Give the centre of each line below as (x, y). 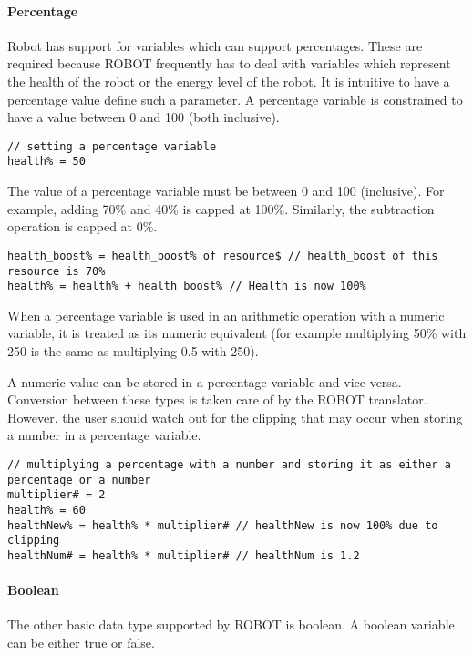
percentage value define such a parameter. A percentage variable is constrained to (235, 99)
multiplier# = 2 (57, 495)
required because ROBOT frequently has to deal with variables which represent (229, 63)
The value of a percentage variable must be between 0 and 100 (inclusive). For (226, 191)
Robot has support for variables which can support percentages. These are (215, 45)
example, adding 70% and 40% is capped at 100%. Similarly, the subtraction (221, 208)
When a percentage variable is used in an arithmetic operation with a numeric (226, 315)
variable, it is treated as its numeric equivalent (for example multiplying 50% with (237, 333)
